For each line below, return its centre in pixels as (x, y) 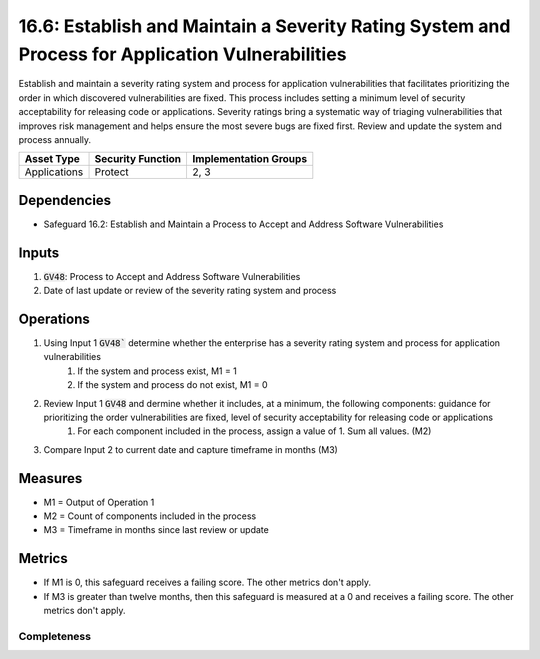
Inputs (39, 252)
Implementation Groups (250, 159)
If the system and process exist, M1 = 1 (157, 371)
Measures (50, 478)
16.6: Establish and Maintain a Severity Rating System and (264, 26)
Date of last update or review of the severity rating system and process (190, 291)
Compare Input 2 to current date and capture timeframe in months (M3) (191, 449)
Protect (111, 172)
